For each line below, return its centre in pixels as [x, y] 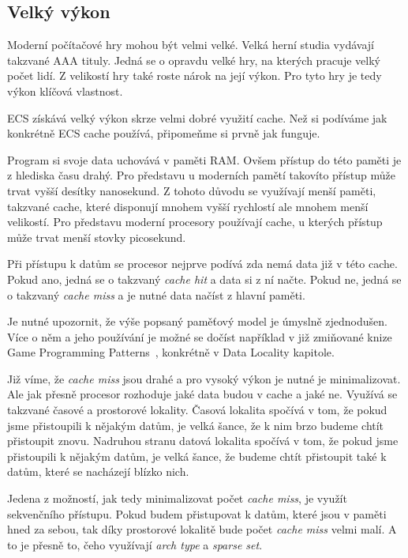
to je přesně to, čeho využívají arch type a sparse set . [135, 544]
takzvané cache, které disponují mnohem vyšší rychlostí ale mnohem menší [188, 206]
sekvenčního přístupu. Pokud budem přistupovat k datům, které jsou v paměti [197, 513]
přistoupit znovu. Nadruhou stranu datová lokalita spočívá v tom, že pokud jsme [203, 441]
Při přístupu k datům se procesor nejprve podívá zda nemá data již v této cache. [202, 264]
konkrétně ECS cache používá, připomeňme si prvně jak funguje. [164, 133]
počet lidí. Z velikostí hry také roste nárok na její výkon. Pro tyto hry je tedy [195, 75]
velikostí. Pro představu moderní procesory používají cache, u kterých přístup [195, 222]
